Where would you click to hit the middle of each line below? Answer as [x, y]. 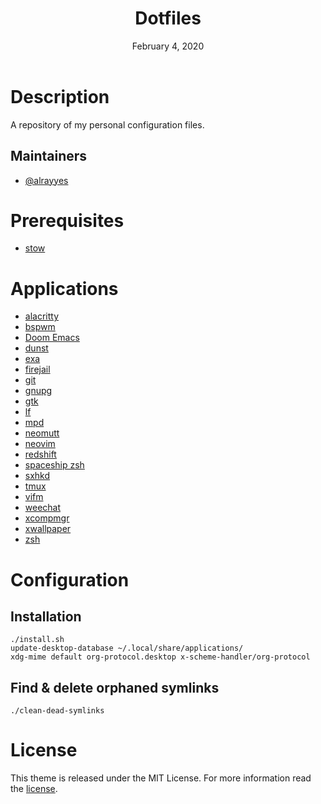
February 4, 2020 [168, 46]
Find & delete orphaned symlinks [115, 687]
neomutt [42, 433]
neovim [40, 444]
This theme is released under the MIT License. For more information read [161, 778]
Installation [46, 616]
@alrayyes [46, 180]
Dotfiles [168, 18]
